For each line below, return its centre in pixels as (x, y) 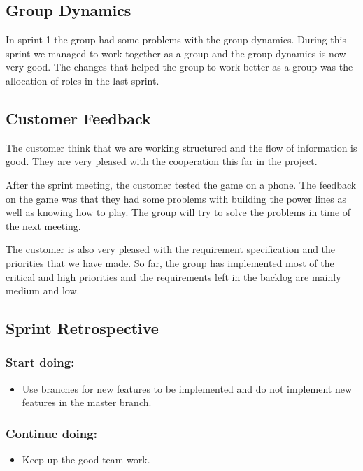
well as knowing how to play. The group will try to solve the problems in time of (178, 212)
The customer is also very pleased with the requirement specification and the (171, 249)
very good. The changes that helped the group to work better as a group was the (179, 67)
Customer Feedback (78, 118)
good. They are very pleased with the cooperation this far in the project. (162, 161)
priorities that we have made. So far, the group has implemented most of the (170, 262)
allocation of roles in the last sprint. (83, 80)
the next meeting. (43, 225)
